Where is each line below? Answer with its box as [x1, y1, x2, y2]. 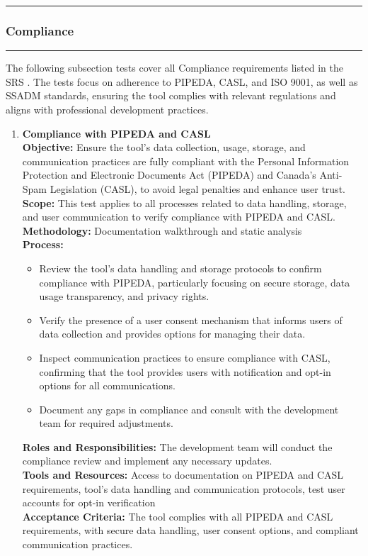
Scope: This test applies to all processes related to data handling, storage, [22, 195, 347, 210]
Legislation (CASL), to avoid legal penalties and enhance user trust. [50, 181, 345, 196]
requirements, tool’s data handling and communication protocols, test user [22, 481, 345, 496]
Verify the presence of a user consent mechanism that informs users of [39, 312, 343, 327]
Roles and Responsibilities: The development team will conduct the [22, 439, 333, 454]
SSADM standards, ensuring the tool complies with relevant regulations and [6, 88, 336, 103]
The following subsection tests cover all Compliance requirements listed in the [6, 60, 343, 75]
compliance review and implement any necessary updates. [22, 453, 272, 468]
